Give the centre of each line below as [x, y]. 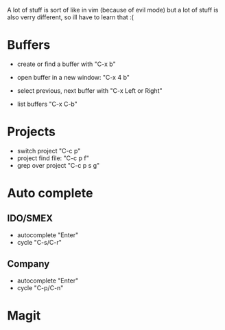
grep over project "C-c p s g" [58, 165]
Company [28, 264]
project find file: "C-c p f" [53, 158]
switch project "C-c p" [49, 151]
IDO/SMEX [30, 218]
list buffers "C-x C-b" [47, 104]
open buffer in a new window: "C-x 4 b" [73, 77]
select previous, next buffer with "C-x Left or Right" [90, 90]
